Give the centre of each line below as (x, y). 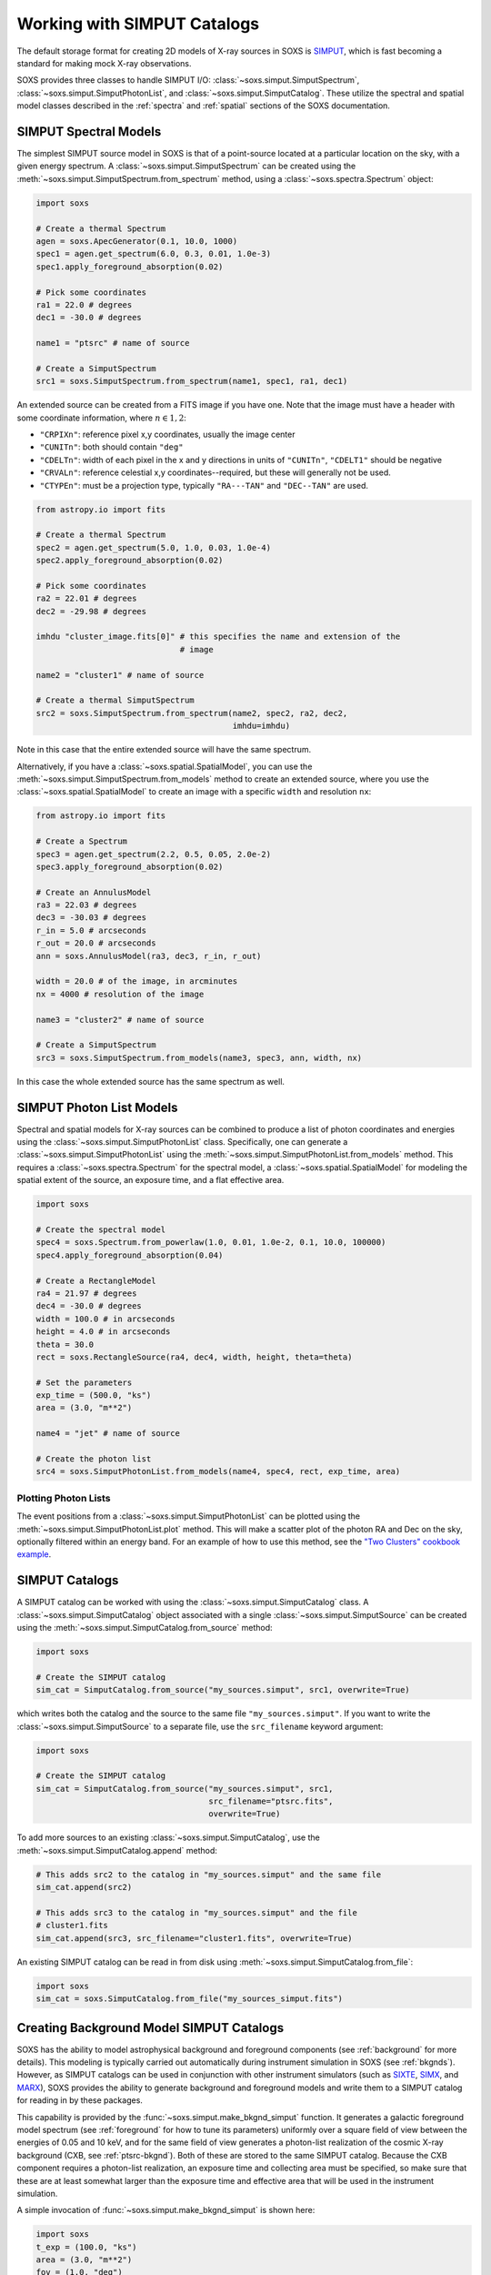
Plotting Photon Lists (64, 1498)
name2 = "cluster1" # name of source (120, 675)
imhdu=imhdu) (261, 726)
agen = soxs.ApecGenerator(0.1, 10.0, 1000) (137, 241)
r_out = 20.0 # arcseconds (96, 943)
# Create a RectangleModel (96, 1280)
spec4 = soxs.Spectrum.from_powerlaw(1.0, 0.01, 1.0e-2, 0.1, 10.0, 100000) (211, 1243)
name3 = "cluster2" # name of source (120, 1020)
